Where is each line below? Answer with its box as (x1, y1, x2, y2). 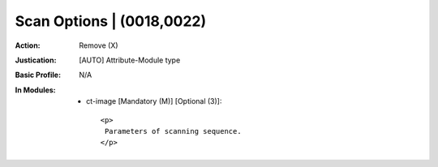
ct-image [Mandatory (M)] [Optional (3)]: (86, 96, 222, 106)
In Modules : (15, 85, 56, 95)
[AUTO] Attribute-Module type (79, 55, 181, 65)
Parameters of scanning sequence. (104, 126, 243, 135)
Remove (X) (79, 41, 118, 50)
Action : (15, 41, 41, 50)
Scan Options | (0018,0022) (15, 12, 207, 30)
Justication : (15, 55, 57, 65)
